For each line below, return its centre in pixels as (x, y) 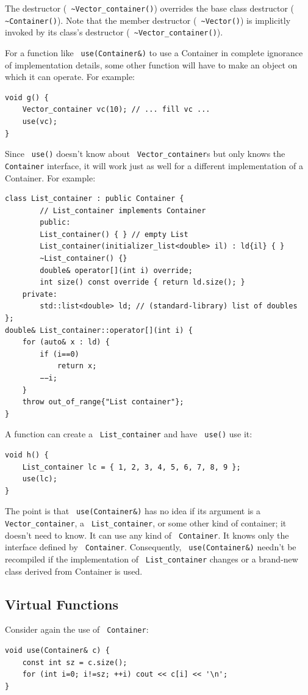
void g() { (27, 97)
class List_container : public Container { (95, 199)
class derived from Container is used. (74, 571)
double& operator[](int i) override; (116, 270)
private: (40, 294)
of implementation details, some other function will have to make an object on (151, 64)
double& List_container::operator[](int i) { (99, 330)
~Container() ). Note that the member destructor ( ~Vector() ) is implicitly (148, 20)
